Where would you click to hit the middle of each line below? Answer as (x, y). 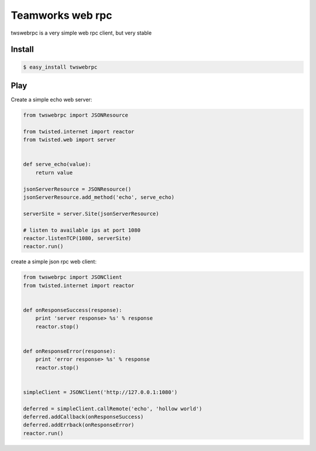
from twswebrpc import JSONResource (76, 115)
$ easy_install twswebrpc (60, 67)
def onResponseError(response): (70, 351)
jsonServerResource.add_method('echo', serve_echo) (99, 197)
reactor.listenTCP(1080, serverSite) (77, 238)
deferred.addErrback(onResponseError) (79, 425)
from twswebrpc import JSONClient (73, 277)
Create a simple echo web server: (51, 100)
